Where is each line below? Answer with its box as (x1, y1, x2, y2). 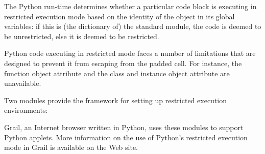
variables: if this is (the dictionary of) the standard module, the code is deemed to (4, 21, 261, 32)
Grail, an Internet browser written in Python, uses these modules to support (4, 121, 244, 132)
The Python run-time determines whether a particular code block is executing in (4, 1, 257, 11)
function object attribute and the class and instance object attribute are (4, 68, 230, 78)
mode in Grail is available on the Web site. (4, 142, 138, 152)
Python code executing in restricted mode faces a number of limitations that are (4, 48, 256, 58)
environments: (4, 105, 48, 115)
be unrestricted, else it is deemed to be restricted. (4, 30, 159, 41)
